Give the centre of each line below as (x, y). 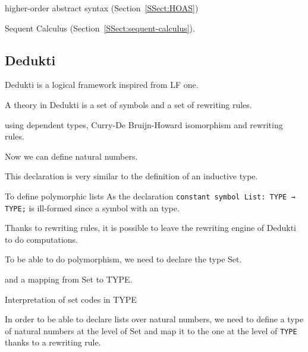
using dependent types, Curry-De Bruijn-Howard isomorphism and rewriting (144, 124)
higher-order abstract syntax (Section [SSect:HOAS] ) (102, 8)
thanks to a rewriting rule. (53, 342)
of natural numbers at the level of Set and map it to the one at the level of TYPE (151, 330)
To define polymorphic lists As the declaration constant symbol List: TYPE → (150, 196)
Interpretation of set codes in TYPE (71, 299)
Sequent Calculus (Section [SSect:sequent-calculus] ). (100, 28)
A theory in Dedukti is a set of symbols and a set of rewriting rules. (128, 104)
